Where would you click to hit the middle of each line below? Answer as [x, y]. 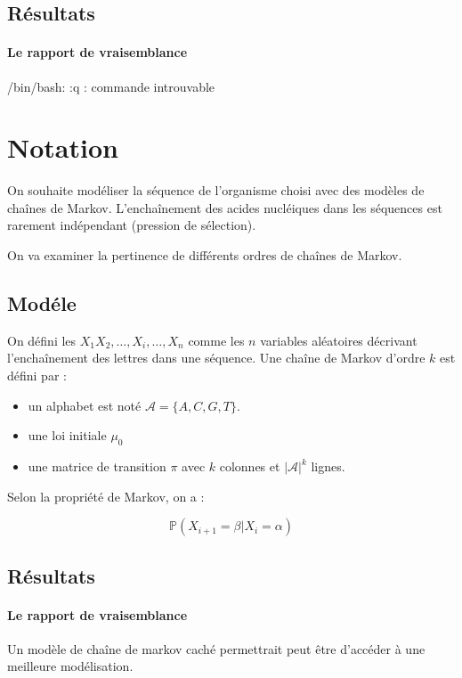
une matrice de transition [97, 466]
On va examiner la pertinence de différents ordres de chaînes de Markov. [205, 255]
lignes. [328, 466]
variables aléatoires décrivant [339, 340]
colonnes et [250, 466]
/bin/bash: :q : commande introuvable [111, 86]
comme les [216, 340]
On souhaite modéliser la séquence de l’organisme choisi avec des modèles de [216, 190]
